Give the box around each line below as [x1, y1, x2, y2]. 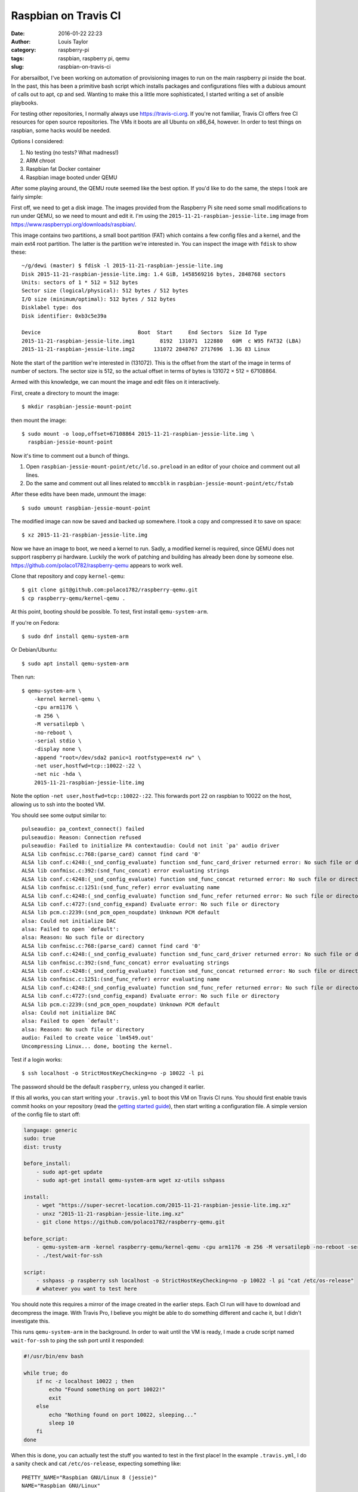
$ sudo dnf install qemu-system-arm [21, 633, 129, 640]
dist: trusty [23, 1143, 62, 1150]
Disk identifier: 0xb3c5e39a [21, 312, 107, 319]
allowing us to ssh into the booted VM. [11, 800, 106, 808]
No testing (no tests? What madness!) [26, 149, 119, 156]
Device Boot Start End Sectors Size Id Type [21, 329, 267, 336]
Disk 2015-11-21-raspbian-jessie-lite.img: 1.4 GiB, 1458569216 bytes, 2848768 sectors [21, 270, 286, 278]
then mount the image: [11, 417, 67, 424]
